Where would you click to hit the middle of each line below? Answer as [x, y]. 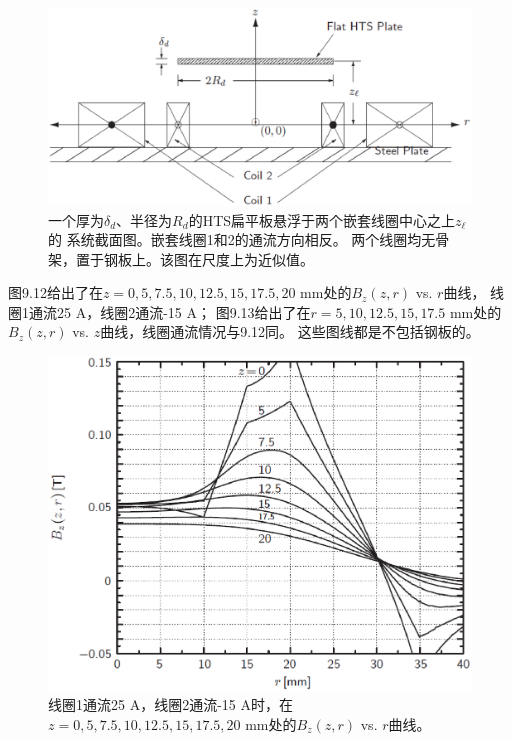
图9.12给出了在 [55, 292]
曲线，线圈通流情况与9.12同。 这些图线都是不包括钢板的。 [290, 331]
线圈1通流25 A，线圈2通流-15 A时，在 [170, 704]
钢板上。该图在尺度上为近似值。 [208, 258]
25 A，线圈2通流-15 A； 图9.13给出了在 [183, 311]
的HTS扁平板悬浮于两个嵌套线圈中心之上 [322, 219]
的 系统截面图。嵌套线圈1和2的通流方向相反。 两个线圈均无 [242, 239]
